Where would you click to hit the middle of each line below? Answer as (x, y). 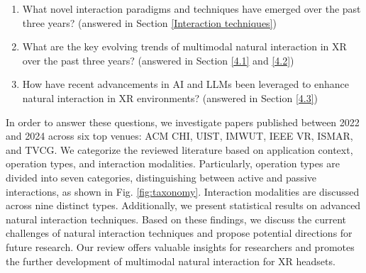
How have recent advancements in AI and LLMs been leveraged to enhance (186, 84)
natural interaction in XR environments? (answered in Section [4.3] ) (170, 97)
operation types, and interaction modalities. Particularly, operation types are (173, 163)
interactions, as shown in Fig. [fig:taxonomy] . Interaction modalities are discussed (183, 191)
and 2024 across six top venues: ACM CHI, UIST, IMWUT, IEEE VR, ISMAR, (179, 136)
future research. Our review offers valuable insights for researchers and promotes (180, 246)
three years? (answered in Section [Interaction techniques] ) (149, 22)
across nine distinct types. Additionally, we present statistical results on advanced (183, 205)
